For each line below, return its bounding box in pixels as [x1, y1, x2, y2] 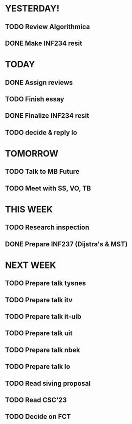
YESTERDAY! [5, 3, 60, 14]
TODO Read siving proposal [5, 379, 91, 388]
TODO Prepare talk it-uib [5, 313, 82, 321]
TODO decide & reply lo [5, 128, 77, 136]
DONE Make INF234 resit [5, 39, 82, 47]
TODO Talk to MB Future [5, 167, 80, 176]
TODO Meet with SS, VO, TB [5, 184, 91, 192]
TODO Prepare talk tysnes [5, 279, 86, 288]
